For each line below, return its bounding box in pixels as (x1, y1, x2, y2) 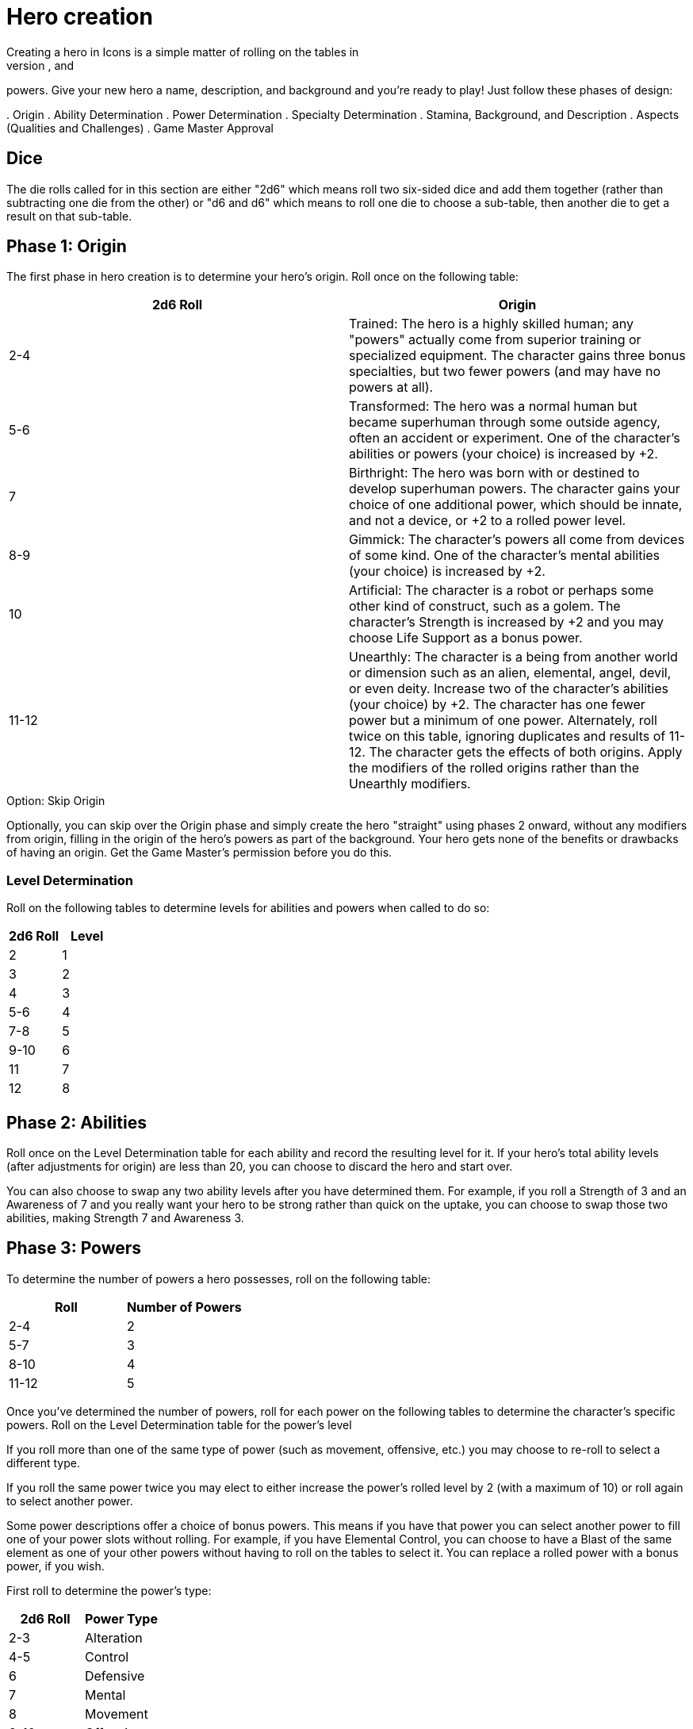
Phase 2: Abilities (6, 1112, 147, 1133)
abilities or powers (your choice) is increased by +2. (349, 446, 658, 462)
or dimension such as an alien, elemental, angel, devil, (349, 665, 672, 681)
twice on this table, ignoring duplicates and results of (349, 728, 666, 745)
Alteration (84, 1629, 143, 1646)
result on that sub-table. (6, 209, 132, 223)
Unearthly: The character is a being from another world (349, 649, 678, 665)
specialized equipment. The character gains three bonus (349, 347, 686, 364)
